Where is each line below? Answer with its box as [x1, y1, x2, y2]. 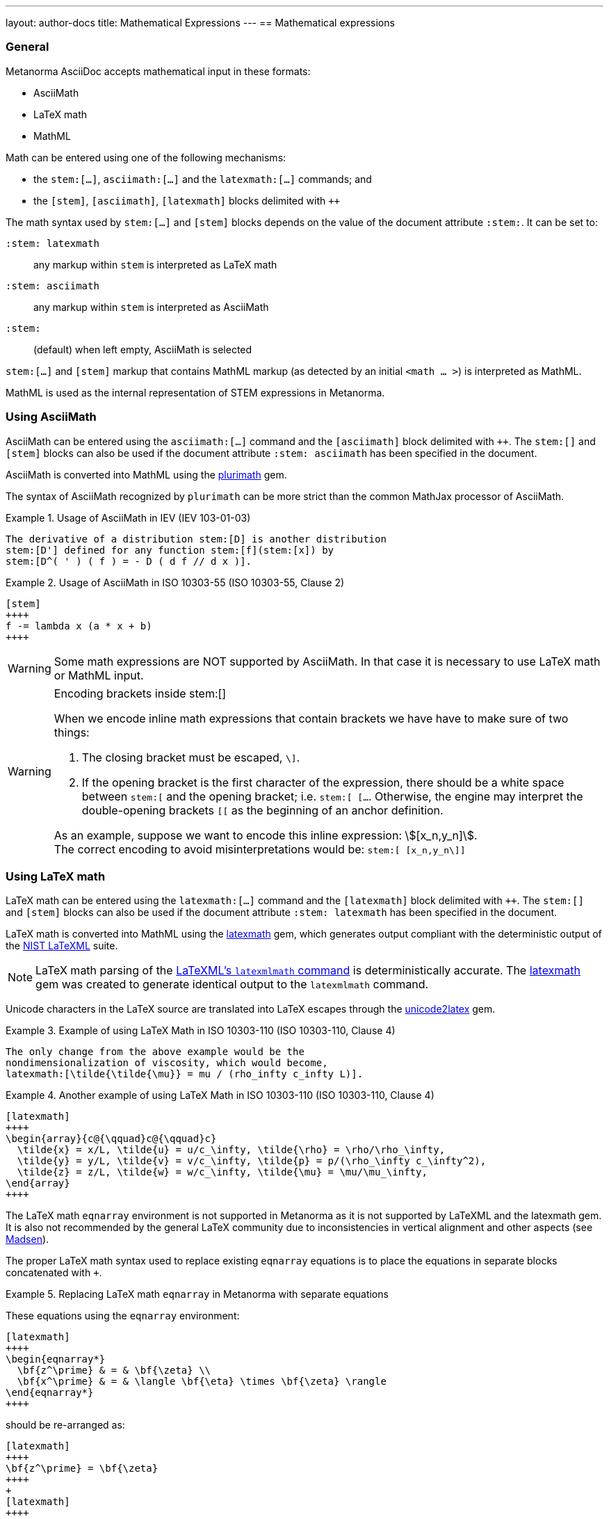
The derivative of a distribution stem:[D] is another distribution [6, 533, 387, 545]
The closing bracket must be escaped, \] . [81, 750, 300, 764]
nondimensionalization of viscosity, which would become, [6, 1057, 328, 1069]
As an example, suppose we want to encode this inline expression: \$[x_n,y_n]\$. [54, 828, 478, 842]
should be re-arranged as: [6, 1419, 125, 1431]
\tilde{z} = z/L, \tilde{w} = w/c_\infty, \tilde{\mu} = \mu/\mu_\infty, [17, 1166, 428, 1178]
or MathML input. [54, 668, 144, 682]
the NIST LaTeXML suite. [6, 940, 118, 952]
